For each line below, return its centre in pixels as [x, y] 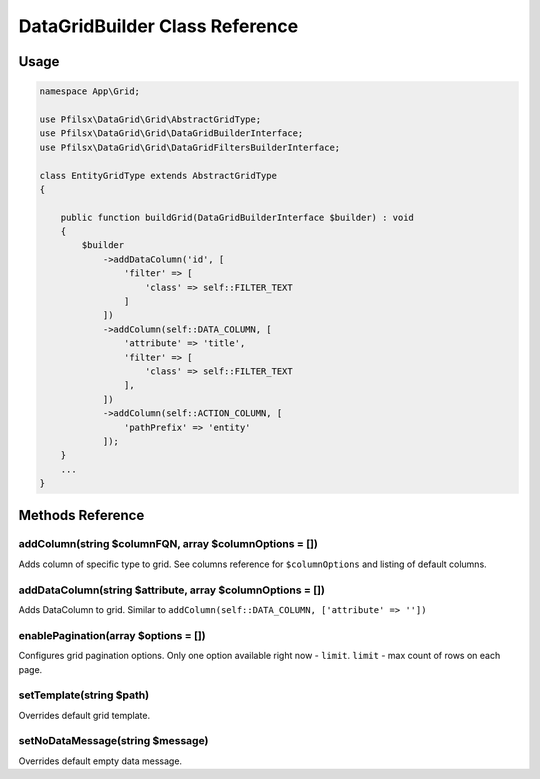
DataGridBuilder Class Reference [158, 26]
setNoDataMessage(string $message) [113, 741]
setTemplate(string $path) [84, 695]
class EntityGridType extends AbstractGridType [158, 175]
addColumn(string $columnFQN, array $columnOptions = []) [168, 544]
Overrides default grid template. [84, 715]
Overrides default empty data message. [100, 761]
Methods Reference [81, 515]
